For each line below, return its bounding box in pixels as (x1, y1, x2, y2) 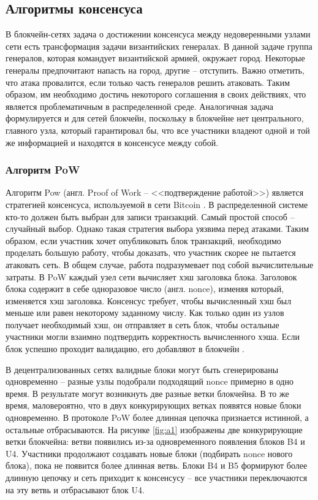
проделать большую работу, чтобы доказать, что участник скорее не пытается (6, 246, 296, 259)
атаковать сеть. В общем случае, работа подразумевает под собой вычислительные (6, 258, 314, 271)
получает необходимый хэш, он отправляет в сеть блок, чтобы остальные (6, 318, 279, 331)
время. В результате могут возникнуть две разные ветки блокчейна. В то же (6, 387, 289, 399)
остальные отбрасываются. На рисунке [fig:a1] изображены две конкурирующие (6, 423, 303, 436)
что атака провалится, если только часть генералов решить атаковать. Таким (6, 75, 290, 88)
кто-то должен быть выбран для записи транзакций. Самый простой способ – (6, 210, 295, 223)
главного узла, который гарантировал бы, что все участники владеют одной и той (6, 123, 310, 136)
